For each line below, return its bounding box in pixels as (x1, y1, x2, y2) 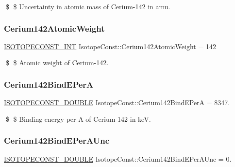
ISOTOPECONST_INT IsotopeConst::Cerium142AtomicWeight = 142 (4, 41, 216, 51)
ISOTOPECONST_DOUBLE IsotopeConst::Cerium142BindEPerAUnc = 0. (4, 153, 232, 164)
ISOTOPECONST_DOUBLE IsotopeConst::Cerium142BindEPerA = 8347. (4, 97, 230, 108)
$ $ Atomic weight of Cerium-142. (5, 57, 109, 68)
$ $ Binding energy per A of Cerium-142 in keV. (5, 113, 151, 124)
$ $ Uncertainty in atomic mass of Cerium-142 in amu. (5, 1, 170, 11)
